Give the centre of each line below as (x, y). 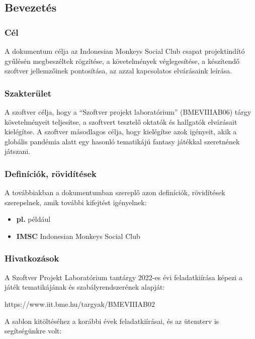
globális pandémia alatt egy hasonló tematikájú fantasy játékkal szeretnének (122, 141)
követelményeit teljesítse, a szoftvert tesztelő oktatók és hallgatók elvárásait (121, 121)
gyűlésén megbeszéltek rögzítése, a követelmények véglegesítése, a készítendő (122, 61)
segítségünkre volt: (33, 331)
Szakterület (28, 93)
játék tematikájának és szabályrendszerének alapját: (85, 287)
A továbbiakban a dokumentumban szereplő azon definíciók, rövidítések (115, 192)
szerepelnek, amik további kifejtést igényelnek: (76, 202)
